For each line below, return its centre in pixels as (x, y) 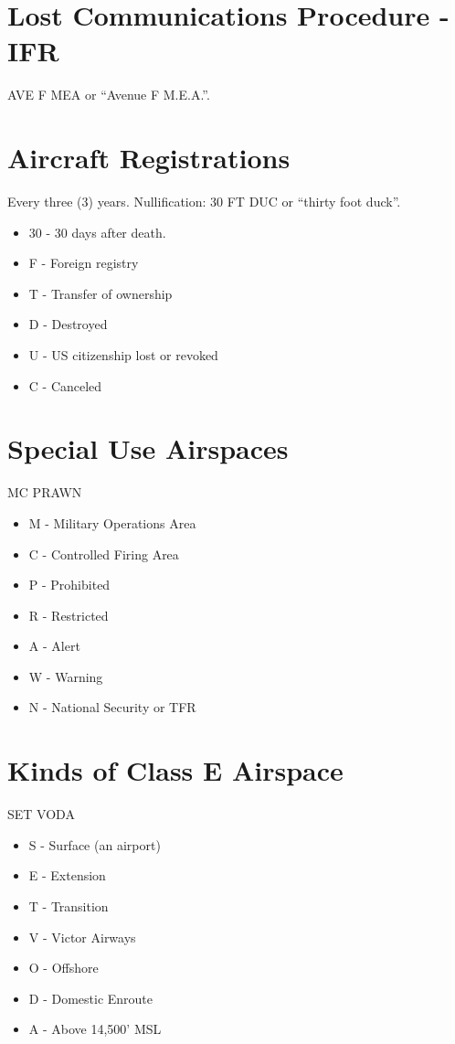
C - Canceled (65, 385)
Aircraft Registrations (149, 158)
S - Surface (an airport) (95, 844)
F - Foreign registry (84, 263)
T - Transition (69, 906)
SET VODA (41, 814)
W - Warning (66, 676)
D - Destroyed (68, 324)
